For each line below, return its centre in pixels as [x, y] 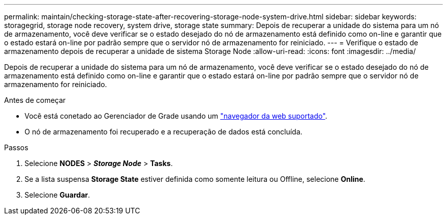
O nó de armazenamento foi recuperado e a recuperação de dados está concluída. [164, 132]
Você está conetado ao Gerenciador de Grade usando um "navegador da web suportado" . [176, 116]
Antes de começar [35, 100]
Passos [16, 147]
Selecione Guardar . [57, 195]
